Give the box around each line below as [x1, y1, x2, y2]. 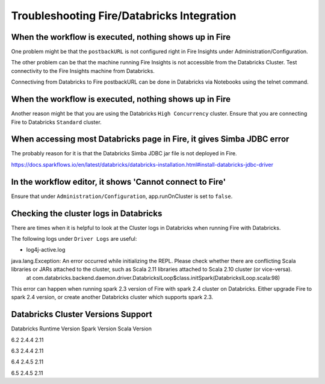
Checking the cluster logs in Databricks [11, 208, 162, 218]
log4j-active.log [26, 246, 66, 253]
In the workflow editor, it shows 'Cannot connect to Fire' [11, 176, 226, 187]
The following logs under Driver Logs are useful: [11, 235, 137, 243]
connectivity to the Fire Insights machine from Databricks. [11, 67, 155, 75]
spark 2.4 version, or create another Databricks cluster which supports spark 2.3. [11, 294, 214, 301]
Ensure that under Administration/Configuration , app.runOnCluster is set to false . [11, 193, 233, 200]
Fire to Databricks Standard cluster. [11, 118, 102, 126]
